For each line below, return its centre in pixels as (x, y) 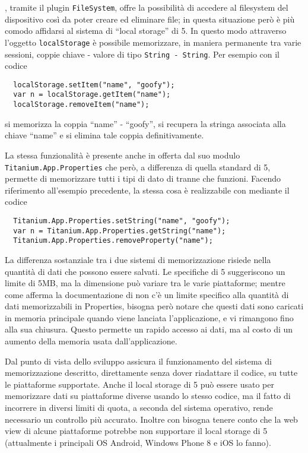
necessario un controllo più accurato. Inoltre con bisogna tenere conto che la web (151, 419)
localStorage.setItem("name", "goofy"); (94, 85)
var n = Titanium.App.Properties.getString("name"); (120, 231)
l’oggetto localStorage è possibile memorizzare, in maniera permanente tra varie (153, 42)
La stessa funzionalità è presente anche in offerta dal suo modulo (123, 155)
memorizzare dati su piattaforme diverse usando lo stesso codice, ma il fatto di (148, 396)
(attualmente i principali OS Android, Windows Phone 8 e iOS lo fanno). (138, 442)
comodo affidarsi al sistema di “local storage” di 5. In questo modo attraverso (146, 31)
